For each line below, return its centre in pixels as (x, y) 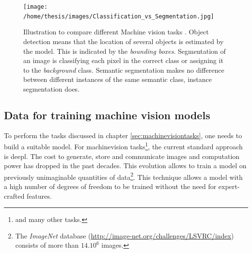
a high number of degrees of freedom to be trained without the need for (110, 186)
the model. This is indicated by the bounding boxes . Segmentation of (125, 51)
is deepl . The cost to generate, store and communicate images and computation (122, 156)
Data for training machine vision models (107, 115)
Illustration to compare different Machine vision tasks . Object (116, 32)
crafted (14, 196)
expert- (229, 186)
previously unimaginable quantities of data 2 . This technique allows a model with (123, 176)
